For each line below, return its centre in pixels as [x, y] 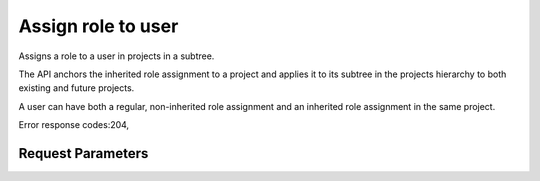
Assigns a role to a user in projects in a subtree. [116, 56]
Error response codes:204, [74, 125]
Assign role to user [98, 26]
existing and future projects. [76, 88]
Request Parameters [83, 153]
